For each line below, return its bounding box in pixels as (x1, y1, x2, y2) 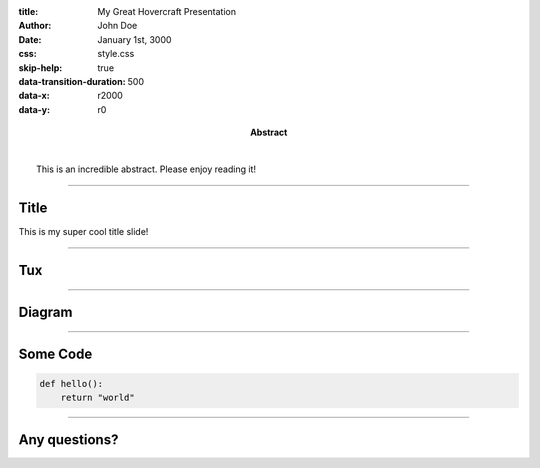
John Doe (97, 20, 138, 32)
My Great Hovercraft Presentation (97, 6, 237, 17)
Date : (18, 33, 42, 45)
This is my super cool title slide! (18, 225, 149, 237)
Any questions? (18, 431, 119, 448)
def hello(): (39, 378, 104, 389)
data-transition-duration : (18, 75, 126, 87)
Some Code (18, 345, 93, 362)
